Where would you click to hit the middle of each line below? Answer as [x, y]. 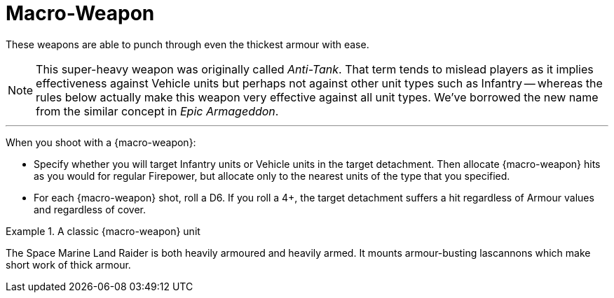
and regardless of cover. [90, 209]
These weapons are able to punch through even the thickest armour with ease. [187, 44]
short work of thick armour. [68, 264]
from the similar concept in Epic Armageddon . [157, 111]
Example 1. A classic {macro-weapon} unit [103, 231]
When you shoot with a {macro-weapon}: [101, 142]
